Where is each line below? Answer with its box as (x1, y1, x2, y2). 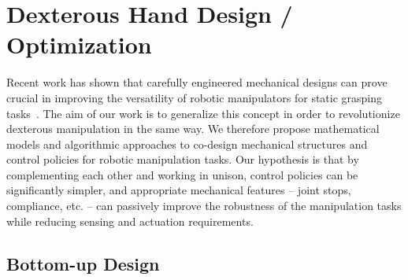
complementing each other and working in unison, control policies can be (6, 166, 358, 182)
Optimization (6, 28, 152, 61)
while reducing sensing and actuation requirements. (6, 212, 254, 229)
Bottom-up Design (6, 251, 160, 275)
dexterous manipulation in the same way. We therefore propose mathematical (6, 120, 380, 137)
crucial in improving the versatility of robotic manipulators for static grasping (6, 89, 383, 105)
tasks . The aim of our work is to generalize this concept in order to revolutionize (6, 105, 400, 121)
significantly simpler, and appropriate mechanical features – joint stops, (6, 182, 351, 198)
